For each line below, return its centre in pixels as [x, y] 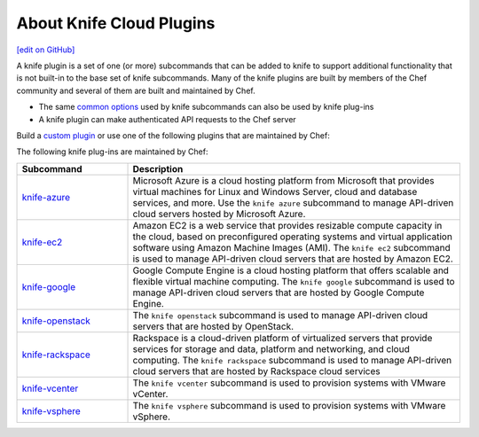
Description [158, 168]
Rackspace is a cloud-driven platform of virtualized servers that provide [283, 338]
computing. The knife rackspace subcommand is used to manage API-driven [292, 360]
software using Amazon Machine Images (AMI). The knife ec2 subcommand [292, 247]
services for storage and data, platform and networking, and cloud [271, 348]
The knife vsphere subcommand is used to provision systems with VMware [289, 405]
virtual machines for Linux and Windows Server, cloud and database [275, 191]
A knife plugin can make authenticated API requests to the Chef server [167, 119]
